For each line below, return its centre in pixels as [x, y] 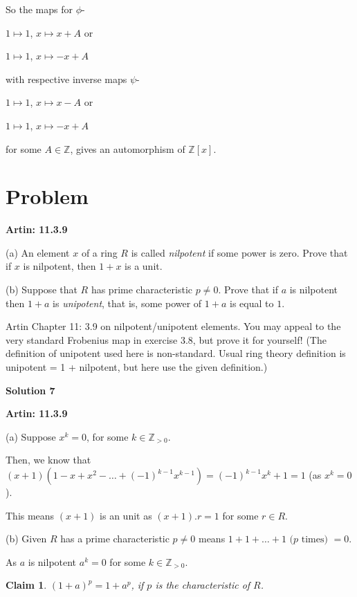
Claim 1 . [26, 585]
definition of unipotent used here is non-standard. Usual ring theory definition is [176, 353]
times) [314, 540]
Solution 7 [30, 390]
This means [30, 515]
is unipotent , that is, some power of [127, 303]
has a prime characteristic [115, 539]
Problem [47, 196]
